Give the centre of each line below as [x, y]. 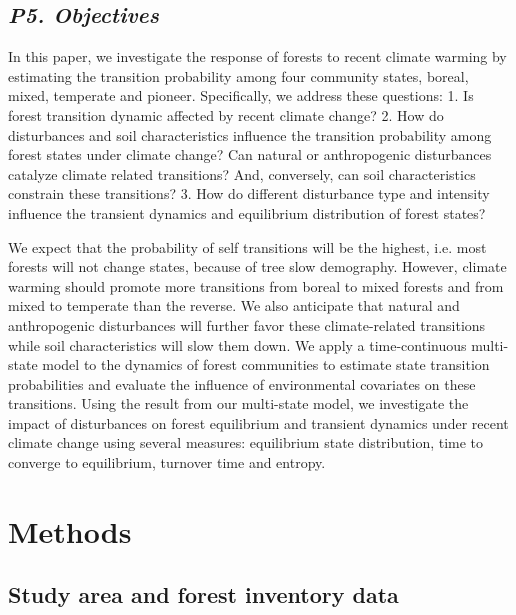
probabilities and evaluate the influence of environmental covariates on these [242, 383]
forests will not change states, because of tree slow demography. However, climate [257, 266]
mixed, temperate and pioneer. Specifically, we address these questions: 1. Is [241, 95]
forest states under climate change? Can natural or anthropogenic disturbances [250, 154]
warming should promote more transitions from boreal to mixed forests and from [256, 285]
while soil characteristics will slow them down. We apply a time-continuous [237, 344]
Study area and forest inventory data [203, 594]
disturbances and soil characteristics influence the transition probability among [250, 134]
